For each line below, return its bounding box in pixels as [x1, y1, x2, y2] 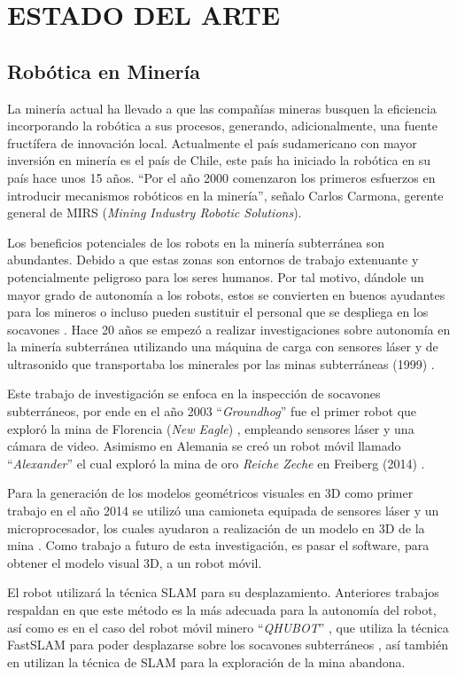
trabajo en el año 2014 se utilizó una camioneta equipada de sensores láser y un [7, 501, 439, 520]
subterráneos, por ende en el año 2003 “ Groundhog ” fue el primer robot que [7, 402, 417, 421]
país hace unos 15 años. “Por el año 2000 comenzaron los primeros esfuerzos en [7, 168, 436, 186]
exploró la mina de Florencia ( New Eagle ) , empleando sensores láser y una [7, 419, 414, 437]
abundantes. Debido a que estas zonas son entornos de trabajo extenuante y [7, 250, 419, 269]
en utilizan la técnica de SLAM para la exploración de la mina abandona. [7, 652, 406, 671]
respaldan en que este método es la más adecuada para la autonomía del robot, [7, 601, 437, 619]
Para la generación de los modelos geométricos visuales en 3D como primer [7, 484, 414, 502]
